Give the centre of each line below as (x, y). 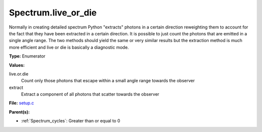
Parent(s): (19, 112)
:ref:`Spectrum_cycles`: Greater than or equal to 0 (71, 121)
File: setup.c (21, 103)
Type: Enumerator (27, 56)
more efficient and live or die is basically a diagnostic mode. (69, 47)
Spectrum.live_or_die (53, 13)
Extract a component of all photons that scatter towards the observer (90, 94)
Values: (17, 65)
